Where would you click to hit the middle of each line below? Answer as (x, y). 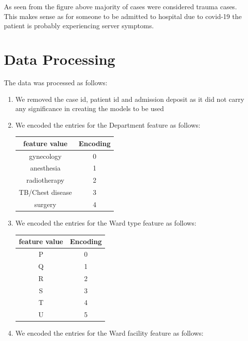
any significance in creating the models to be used (89, 108)
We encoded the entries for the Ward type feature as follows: (106, 223)
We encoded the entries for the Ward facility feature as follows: (109, 333)
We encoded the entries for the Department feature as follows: (108, 124)
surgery (45, 204)
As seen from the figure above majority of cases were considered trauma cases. (121, 6)
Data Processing (60, 59)
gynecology (45, 156)
